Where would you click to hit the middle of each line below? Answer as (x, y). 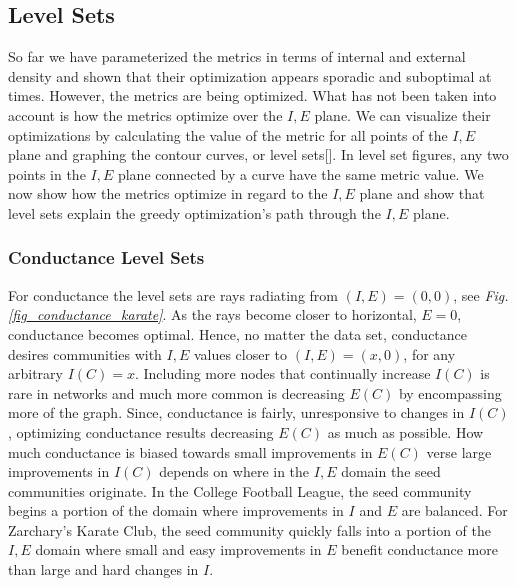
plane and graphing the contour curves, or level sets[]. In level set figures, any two (258, 154)
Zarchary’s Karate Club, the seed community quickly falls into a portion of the (250, 529)
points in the (47, 173)
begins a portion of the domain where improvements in (176, 510)
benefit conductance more (419, 549)
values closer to (240, 353)
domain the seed (391, 471)
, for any (429, 353)
